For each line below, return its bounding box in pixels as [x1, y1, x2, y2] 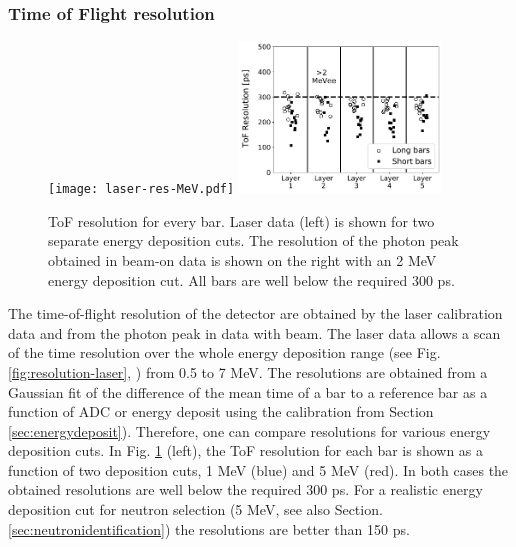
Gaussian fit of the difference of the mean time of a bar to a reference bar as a [8, 381, 488, 402]
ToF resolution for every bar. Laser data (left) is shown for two [48, 210, 435, 231]
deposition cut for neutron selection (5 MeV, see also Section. [8, 499, 383, 520]
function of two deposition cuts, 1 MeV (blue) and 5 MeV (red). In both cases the [8, 459, 509, 480]
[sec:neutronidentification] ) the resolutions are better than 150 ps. [8, 518, 410, 539]
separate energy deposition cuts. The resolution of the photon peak [48, 230, 459, 251]
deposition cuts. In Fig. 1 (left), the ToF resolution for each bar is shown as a [8, 440, 484, 461]
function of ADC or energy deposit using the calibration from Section [8, 401, 434, 422]
